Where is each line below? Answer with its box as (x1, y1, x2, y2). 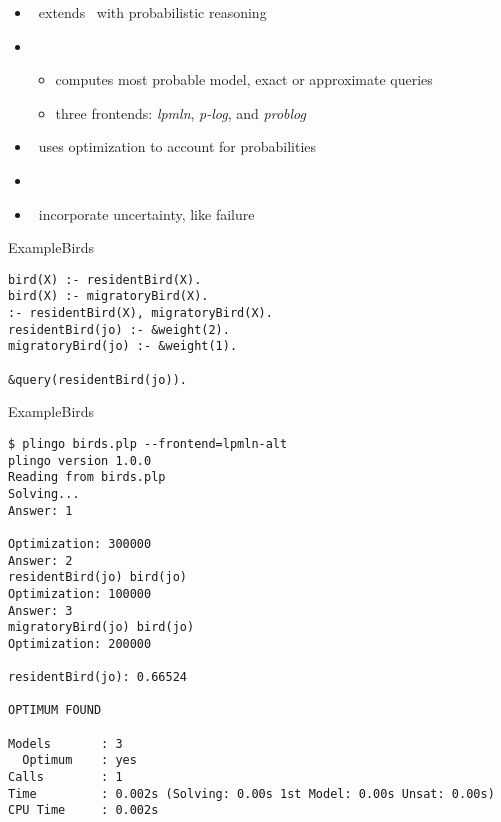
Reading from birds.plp (8, 470, 166, 485)
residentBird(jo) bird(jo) (8, 570, 187, 585)
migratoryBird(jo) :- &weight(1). (8, 339, 238, 354)
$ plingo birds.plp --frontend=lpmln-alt (8, 436, 288, 451)
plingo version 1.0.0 (8, 453, 152, 468)
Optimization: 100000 (8, 586, 152, 601)
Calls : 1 (8, 770, 123, 785)
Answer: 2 (8, 553, 73, 568)
